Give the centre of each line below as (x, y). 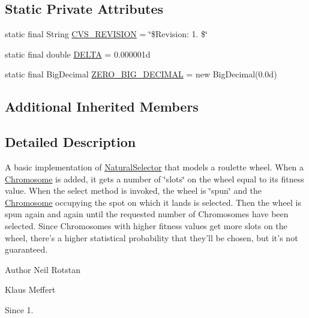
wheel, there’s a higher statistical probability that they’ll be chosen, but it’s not (151, 237)
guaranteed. (26, 249)
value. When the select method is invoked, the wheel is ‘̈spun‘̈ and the (133, 190)
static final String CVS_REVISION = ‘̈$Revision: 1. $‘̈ (106, 34)
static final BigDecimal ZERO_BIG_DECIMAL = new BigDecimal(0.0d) (141, 74)
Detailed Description (70, 142)
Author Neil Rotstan (43, 269)
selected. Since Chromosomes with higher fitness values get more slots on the (146, 225)
